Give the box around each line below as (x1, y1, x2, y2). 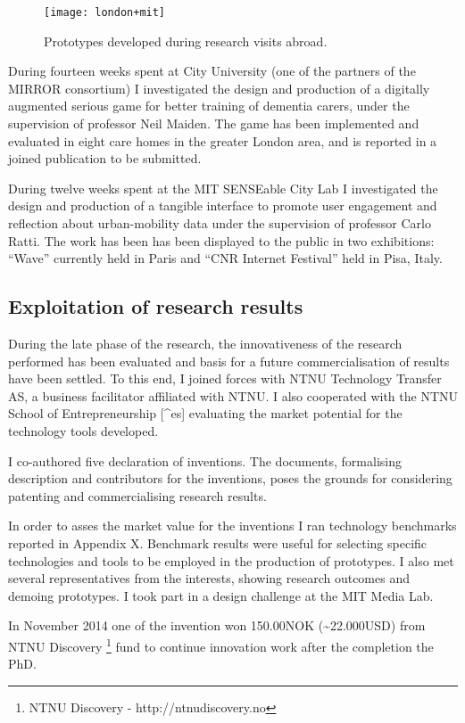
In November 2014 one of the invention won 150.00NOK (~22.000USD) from (8, 616, 426, 635)
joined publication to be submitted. (8, 149, 202, 168)
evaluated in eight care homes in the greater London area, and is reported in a (8, 131, 437, 150)
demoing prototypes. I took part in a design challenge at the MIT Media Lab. (8, 586, 434, 604)
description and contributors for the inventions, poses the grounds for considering (8, 469, 453, 488)
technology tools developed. (8, 421, 159, 440)
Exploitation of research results (8, 292, 303, 320)
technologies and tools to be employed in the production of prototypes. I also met (8, 551, 454, 570)
